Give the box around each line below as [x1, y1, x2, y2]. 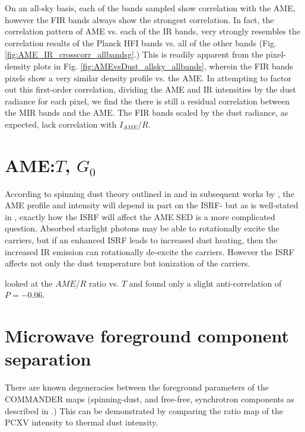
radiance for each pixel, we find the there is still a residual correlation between [5, 94, 290, 107]
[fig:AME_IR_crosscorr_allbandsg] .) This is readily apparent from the [5, 48, 263, 61]
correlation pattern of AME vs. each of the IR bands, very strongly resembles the [5, 25, 300, 37]
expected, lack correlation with [5, 117, 117, 130]
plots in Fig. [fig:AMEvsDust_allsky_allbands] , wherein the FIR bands [33, 59, 293, 72]
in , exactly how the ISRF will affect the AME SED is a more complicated [5, 210, 275, 223]
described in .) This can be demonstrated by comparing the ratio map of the [5, 404, 284, 417]
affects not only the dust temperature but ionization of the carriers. [5, 257, 250, 269]
